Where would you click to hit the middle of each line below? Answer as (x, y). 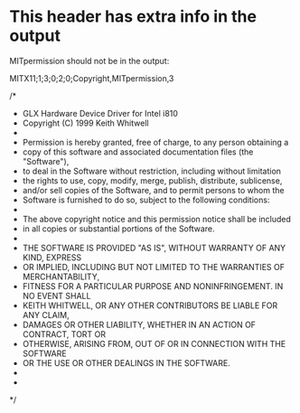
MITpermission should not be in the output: (89, 61)
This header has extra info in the (133, 17)
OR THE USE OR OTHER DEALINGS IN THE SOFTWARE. (126, 362)
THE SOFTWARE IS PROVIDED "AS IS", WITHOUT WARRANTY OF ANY (154, 248)
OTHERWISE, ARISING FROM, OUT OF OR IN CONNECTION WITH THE (154, 343)
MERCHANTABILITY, (61, 277)
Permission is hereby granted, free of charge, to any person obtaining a (155, 142)
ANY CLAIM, (46, 314)
